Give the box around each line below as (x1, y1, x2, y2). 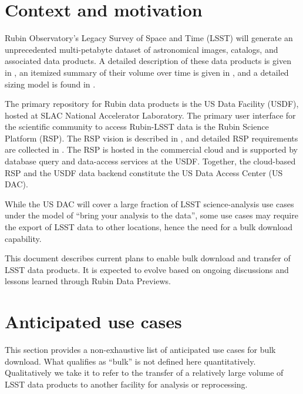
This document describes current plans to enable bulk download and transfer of (5, 252, 291, 264)
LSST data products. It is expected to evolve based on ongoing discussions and (5, 263, 289, 275)
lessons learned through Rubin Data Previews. (5, 275, 171, 287)
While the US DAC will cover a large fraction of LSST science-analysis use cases (5, 197, 294, 210)
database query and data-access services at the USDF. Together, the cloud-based (5, 155, 296, 167)
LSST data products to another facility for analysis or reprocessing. (5, 378, 248, 390)
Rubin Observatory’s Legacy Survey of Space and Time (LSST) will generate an (5, 32, 293, 44)
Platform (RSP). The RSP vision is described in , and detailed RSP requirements (5, 132, 298, 144)
